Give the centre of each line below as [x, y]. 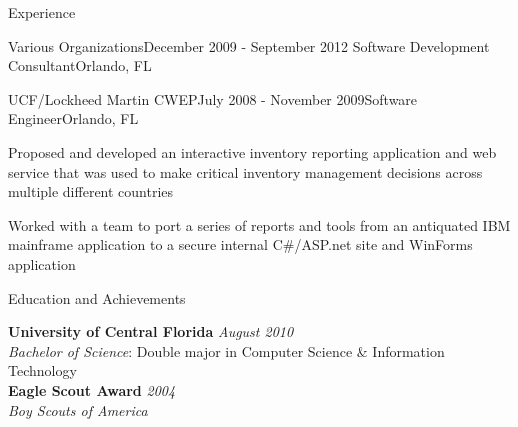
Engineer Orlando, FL [73, 118]
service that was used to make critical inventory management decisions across [245, 171]
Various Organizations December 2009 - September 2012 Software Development [249, 45]
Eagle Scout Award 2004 [92, 389]
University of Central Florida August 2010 [151, 331]
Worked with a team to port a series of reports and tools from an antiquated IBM [259, 224]
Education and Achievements [97, 297]
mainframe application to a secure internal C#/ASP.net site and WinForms [240, 244]
